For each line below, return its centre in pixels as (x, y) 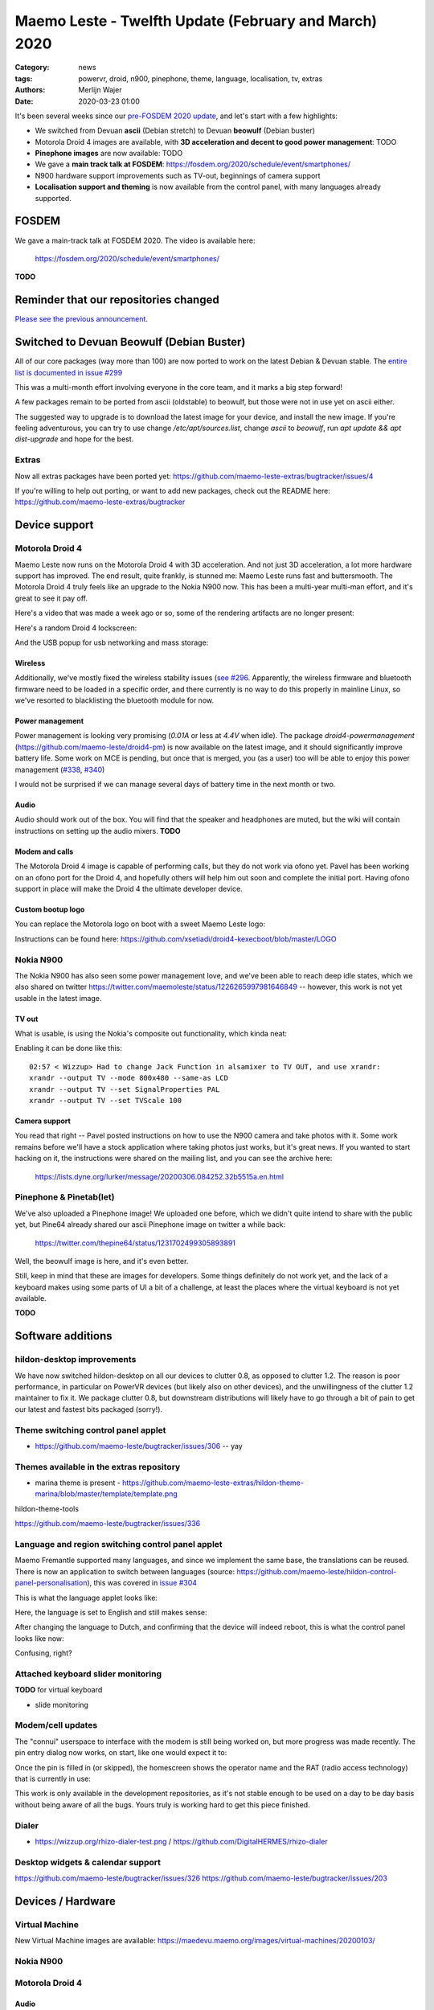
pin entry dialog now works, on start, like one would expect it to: (121, 1753)
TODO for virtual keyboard (59, 1690)
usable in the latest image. (58, 998)
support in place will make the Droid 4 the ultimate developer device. (129, 888)
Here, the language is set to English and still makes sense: (111, 1612)
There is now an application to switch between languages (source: (125, 1571)
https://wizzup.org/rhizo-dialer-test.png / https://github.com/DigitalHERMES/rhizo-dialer (182, 1841)
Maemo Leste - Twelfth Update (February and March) (196, 21)
